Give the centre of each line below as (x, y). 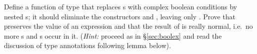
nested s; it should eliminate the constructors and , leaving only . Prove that (120, 16)
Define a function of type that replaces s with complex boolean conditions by (121, 6)
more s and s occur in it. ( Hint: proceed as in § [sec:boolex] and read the (113, 35)
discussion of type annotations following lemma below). (87, 45)
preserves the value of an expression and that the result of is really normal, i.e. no (128, 26)
